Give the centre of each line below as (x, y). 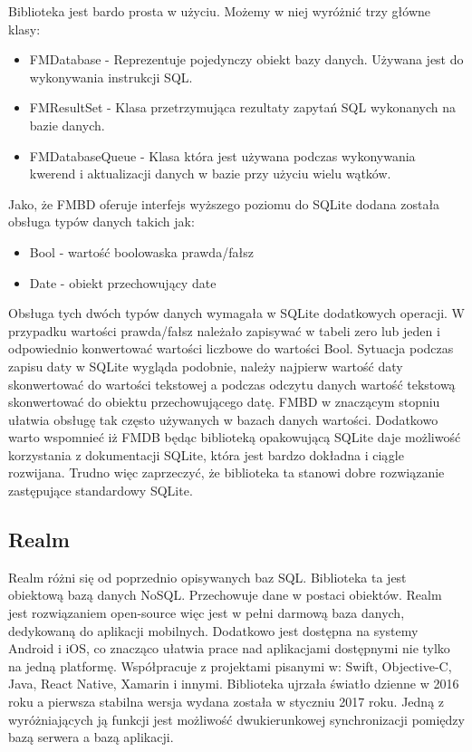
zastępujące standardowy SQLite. (101, 491)
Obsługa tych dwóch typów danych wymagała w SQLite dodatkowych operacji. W (236, 313)
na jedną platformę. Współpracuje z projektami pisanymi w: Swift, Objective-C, (230, 665)
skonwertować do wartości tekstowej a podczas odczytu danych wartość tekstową (232, 384)
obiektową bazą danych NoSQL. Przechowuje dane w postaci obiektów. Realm (225, 595)
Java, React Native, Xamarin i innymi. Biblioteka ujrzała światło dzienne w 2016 (234, 684)
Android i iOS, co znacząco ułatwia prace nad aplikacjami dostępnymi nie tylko (229, 648)
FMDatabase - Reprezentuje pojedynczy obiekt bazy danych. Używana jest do (246, 59)
